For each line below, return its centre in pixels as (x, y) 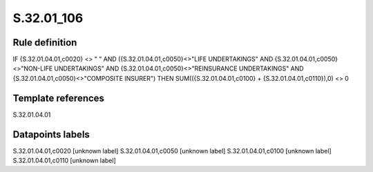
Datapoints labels (51, 134)
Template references (59, 98)
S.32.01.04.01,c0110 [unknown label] (65, 161)
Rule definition (45, 42)
